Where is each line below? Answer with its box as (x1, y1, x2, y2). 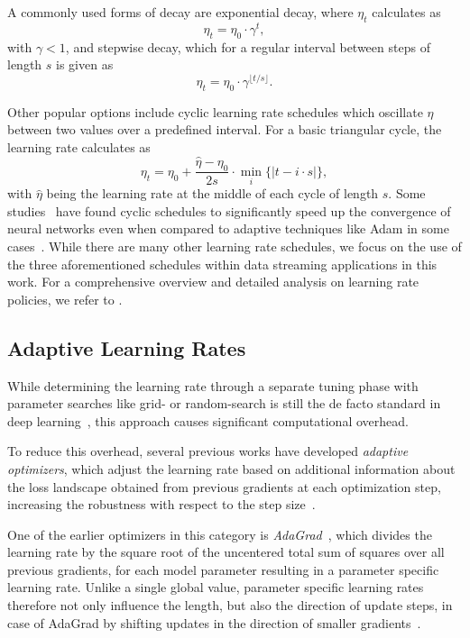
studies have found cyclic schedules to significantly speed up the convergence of (7, 201, 451, 220)
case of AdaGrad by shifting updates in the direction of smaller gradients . (7, 613, 421, 632)
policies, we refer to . (7, 289, 123, 308)
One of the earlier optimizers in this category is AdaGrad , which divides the (7, 524, 432, 543)
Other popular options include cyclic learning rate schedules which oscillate (7, 102, 423, 121)
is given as (56, 55, 114, 74)
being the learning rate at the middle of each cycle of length (46, 184, 379, 203)
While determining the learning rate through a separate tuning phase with (7, 376, 419, 395)
